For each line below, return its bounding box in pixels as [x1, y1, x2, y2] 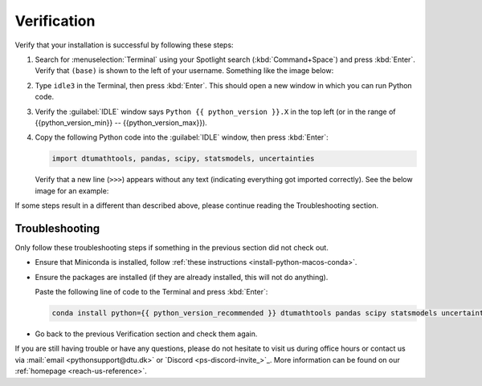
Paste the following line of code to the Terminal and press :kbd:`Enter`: [35, 287, 268, 297]
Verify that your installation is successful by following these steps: [14, 40, 234, 50]
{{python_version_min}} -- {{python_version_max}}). [35, 117, 208, 128]
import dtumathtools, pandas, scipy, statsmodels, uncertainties [51, 154, 315, 164]
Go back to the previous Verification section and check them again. [35, 329, 258, 339]
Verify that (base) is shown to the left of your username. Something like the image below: [35, 66, 334, 75]
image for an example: [35, 185, 109, 196]
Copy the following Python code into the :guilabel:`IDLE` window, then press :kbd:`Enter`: [35, 132, 329, 142]
